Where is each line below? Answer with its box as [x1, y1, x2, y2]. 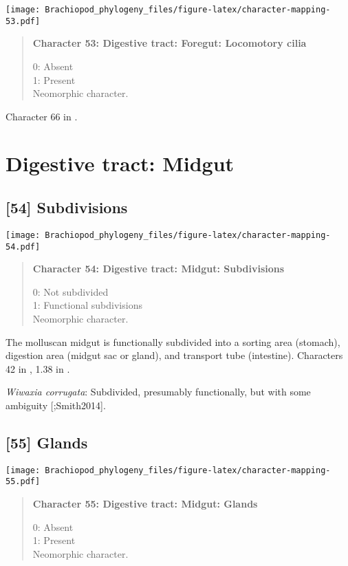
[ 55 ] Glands [6, 431, 88, 453]
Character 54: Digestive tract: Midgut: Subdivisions [32, 261, 285, 276]
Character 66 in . [6, 109, 78, 123]
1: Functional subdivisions [32, 298, 142, 312]
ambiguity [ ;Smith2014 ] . [6, 398, 106, 412]
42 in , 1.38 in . [6, 361, 70, 375]
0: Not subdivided [32, 284, 109, 298]
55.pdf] [6, 477, 41, 487]
